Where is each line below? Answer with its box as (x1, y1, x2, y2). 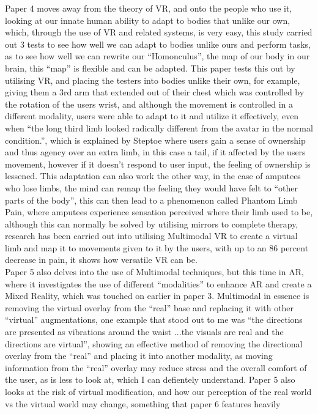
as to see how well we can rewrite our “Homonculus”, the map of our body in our (5, 50, 310, 62)
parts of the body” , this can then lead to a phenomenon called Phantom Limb (5, 193, 298, 206)
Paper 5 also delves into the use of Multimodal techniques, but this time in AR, (5, 265, 304, 278)
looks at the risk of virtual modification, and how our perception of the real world (5, 385, 312, 397)
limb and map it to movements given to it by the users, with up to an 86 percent (5, 241, 309, 254)
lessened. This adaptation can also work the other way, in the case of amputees (5, 169, 301, 182)
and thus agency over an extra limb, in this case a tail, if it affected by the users (5, 146, 306, 158)
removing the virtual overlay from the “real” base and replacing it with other (5, 301, 294, 314)
